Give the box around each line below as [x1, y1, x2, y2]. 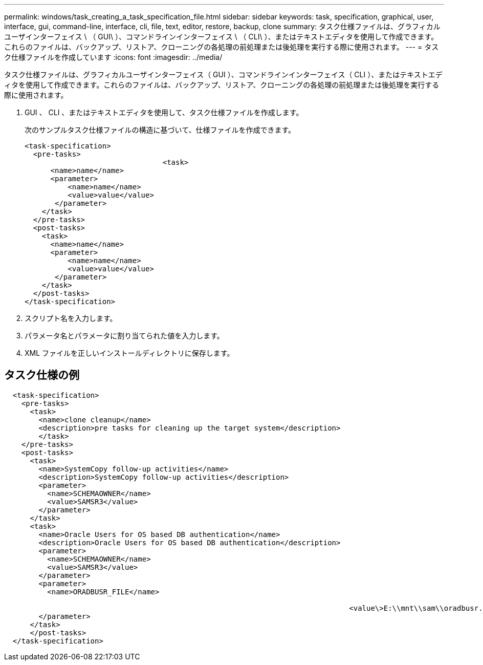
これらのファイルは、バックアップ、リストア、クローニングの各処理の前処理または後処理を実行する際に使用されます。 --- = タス [4, 42, 439, 51]
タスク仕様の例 [4, 369, 79, 382]
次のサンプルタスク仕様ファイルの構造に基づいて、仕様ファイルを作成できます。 [25, 125, 296, 134]
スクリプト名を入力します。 [25, 314, 117, 323]
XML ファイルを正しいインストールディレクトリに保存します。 [25, 349, 234, 357]
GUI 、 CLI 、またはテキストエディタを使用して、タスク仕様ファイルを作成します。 [25, 108, 303, 117]
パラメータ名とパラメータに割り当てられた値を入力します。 [25, 331, 224, 340]
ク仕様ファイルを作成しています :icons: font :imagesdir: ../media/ [4, 53, 223, 61]
